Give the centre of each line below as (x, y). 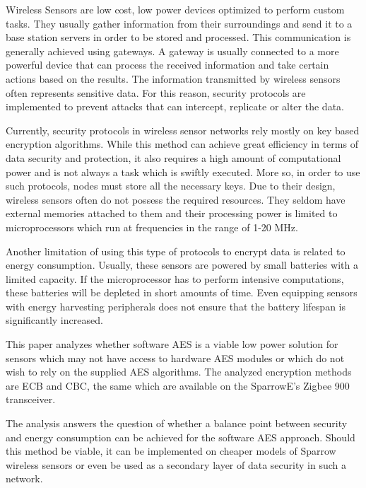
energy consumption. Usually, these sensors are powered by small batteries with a (182, 265)
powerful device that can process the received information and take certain (167, 65)
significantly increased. (54, 320)
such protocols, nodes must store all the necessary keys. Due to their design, (171, 186)
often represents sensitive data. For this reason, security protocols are (156, 92)
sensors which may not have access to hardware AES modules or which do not (175, 358)
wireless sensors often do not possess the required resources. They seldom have (176, 199)
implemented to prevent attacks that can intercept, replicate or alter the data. (175, 106)
